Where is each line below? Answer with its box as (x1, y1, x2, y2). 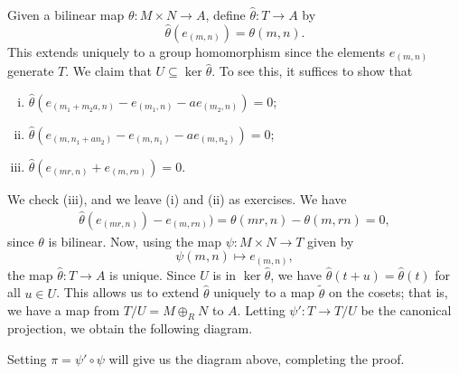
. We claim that (65, 61, 152, 80)
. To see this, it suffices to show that (211, 61, 413, 80)
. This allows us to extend (56, 283, 200, 302)
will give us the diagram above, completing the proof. (108, 349, 405, 368)
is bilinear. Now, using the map (48, 231, 222, 250)
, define (205, 5, 246, 23)
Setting (7, 349, 47, 368)
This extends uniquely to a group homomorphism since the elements (7, 42, 386, 61)
